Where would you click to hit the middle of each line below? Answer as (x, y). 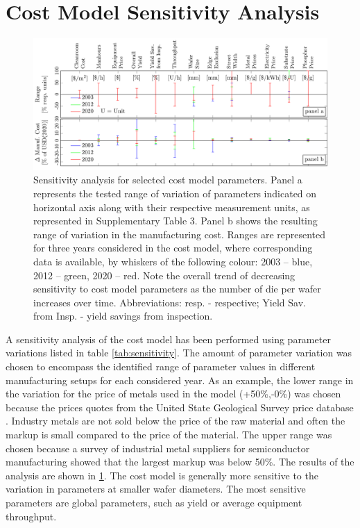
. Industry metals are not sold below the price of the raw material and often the (175, 421)
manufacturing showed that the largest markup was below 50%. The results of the (180, 462)
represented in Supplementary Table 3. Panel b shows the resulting (175, 221)
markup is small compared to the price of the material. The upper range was (169, 435)
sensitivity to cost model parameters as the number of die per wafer (177, 289)
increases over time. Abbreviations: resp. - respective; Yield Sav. (170, 302)
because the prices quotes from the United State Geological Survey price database (180, 407)
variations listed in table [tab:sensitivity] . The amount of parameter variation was (179, 353)
